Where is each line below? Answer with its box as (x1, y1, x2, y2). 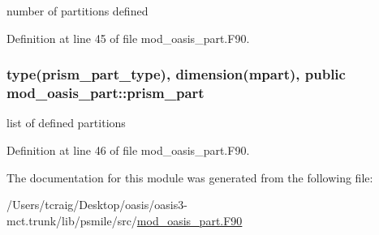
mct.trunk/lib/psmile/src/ (6, 211, 137, 229)
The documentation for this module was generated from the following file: (6, 169, 373, 186)
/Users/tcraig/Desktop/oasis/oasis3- (6, 196, 187, 213)
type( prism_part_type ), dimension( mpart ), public (6, 64, 346, 84)
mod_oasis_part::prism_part (6, 83, 205, 103)
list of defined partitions (6, 114, 126, 131)
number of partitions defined (6, 2, 149, 19)
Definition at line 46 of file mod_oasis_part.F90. (6, 141, 250, 158)
